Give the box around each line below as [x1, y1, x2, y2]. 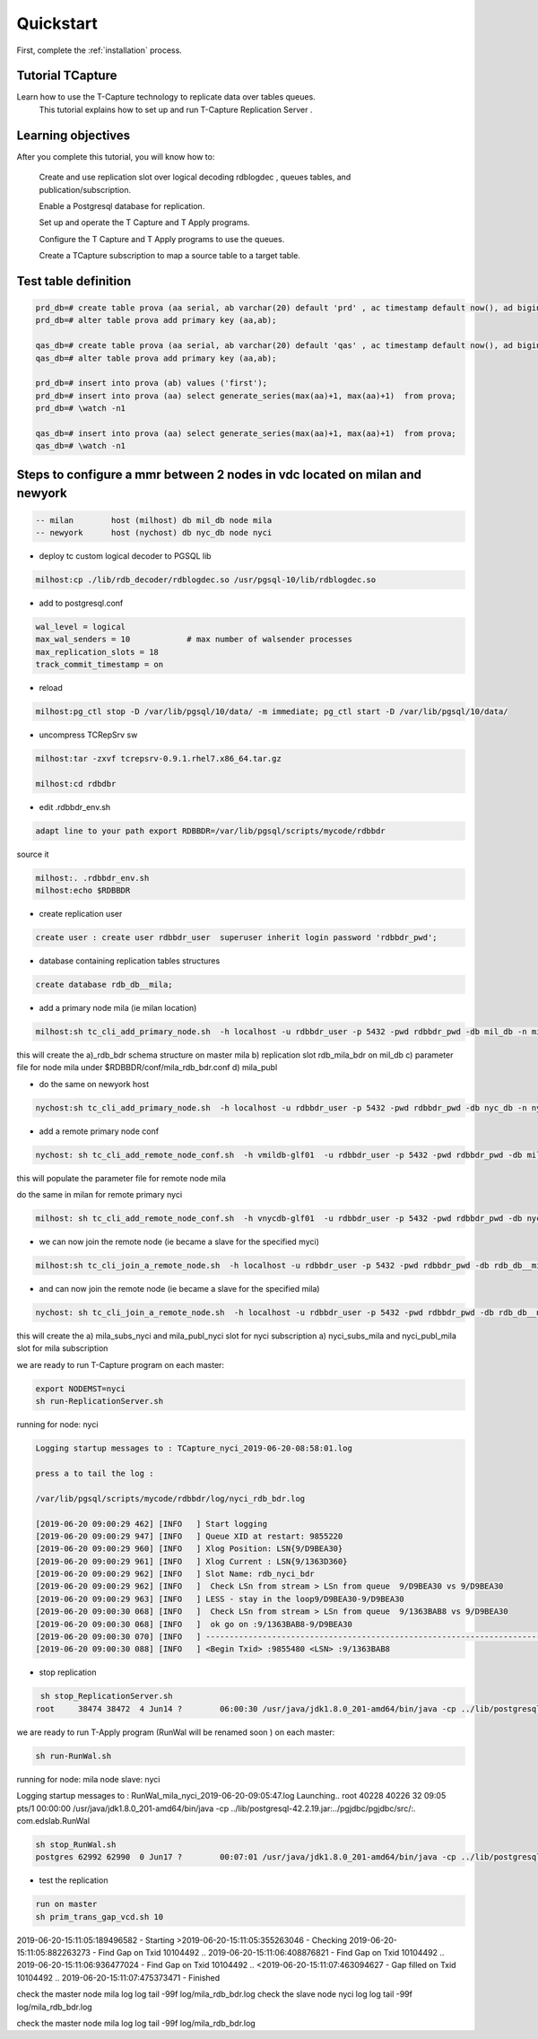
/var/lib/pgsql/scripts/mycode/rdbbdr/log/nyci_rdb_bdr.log [35, 1494, 306, 1503]
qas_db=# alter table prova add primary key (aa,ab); [35, 353, 277, 363]
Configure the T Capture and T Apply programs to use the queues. [39, 233, 285, 244]
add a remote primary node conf [39, 1126, 160, 1137]
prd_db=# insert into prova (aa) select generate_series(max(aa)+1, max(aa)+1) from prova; [35, 390, 456, 401]
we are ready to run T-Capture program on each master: [16, 1359, 224, 1370]
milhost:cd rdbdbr [35, 779, 117, 789]
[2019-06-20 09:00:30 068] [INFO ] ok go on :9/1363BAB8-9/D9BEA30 [35, 1619, 353, 1629]
